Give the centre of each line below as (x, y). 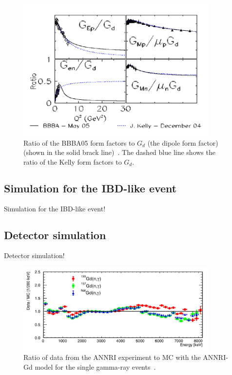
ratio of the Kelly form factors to (73, 161)
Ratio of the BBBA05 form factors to (79, 142)
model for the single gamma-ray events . (95, 366)
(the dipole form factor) (183, 142)
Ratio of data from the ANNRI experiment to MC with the (112, 357)
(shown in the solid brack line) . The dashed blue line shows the (119, 152)
